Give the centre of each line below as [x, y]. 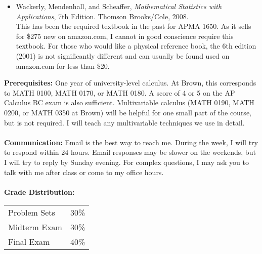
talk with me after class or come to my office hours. [84, 172]
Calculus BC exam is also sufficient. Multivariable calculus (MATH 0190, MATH [129, 102]
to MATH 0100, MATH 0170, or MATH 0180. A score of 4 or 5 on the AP [120, 92]
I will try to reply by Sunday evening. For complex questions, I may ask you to [126, 162]
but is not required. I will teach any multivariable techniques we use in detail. [124, 122]
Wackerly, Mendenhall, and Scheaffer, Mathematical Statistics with [119, 6]
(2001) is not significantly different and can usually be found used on [123, 55]
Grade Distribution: [39, 192]
